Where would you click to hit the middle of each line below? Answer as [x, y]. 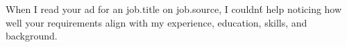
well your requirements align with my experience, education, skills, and [156, 22]
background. [32, 36]
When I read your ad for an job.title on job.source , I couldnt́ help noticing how [174, 9]
